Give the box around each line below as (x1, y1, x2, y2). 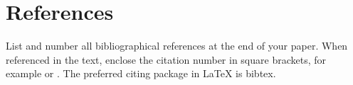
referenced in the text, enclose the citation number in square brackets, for (6, 52, 327, 67)
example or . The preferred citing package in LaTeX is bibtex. (6, 66, 276, 81)
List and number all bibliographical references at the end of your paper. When (6, 38, 348, 53)
